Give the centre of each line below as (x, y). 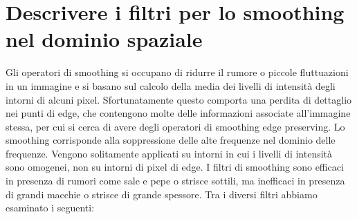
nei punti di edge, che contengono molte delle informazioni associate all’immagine (178, 113)
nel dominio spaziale (104, 39)
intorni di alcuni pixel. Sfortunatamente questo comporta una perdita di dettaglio (179, 99)
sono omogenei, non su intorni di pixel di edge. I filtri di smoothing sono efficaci (175, 167)
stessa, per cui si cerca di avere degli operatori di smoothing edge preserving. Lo (175, 126)
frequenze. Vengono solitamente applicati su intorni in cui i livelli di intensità (169, 153)
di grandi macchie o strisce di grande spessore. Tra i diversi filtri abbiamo (162, 194)
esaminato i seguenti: (50, 208)
